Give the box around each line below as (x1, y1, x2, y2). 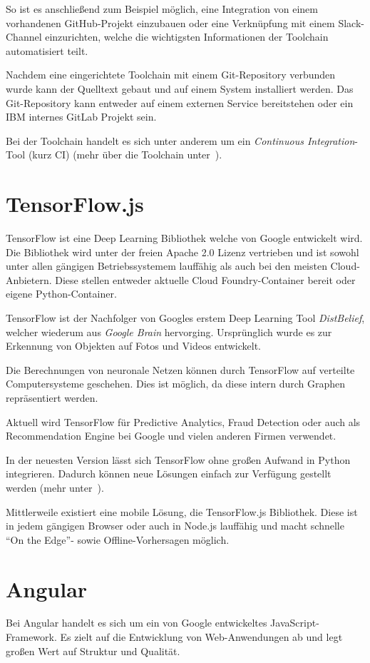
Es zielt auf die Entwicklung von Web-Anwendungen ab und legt (60, 629, 343, 644)
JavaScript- (270, 615, 319, 630)
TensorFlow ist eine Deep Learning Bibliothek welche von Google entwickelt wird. (6, 231, 363, 246)
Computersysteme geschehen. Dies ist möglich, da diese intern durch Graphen (6, 376, 346, 391)
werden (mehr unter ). (6, 480, 104, 495)
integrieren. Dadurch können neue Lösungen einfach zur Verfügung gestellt (6, 466, 332, 481)
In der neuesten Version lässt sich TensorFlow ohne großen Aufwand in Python (6, 452, 351, 467)
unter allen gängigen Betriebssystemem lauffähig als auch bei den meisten (6, 258, 327, 273)
